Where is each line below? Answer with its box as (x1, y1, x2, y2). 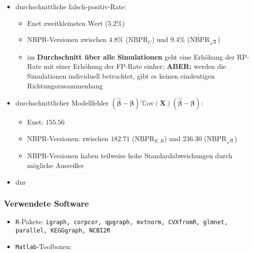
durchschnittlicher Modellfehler (15, 98, 109, 108)
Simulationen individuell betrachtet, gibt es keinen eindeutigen (27, 70, 215, 81)
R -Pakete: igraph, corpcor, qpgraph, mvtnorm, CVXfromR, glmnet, (15, 216, 228, 227)
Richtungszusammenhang (27, 80, 103, 90)
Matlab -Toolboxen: (15, 241, 72, 251)
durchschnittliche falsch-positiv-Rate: (15, 1, 127, 11)
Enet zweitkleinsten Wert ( (27, 18, 108, 28)
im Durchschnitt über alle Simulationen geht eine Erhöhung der (27, 51, 235, 62)
